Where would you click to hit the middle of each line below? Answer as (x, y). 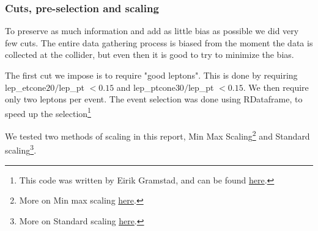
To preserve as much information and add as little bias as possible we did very (152, 31)
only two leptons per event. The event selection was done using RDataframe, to (154, 99)
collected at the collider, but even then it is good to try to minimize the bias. (150, 55)
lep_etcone (26, 87)
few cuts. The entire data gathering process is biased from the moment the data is (159, 42)
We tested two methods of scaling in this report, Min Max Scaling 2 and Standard (157, 135)
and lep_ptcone (146, 87)
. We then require (276, 87)
